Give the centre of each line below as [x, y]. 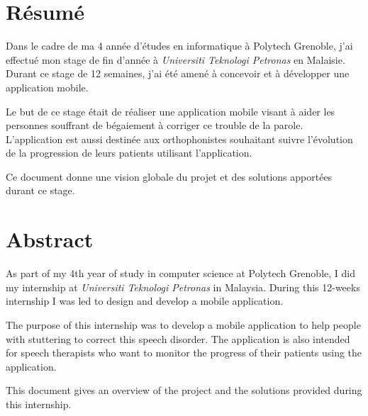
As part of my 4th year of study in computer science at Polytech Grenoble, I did [180, 273]
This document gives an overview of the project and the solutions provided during [184, 390]
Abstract [50, 239]
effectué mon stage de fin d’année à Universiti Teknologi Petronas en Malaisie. [175, 59]
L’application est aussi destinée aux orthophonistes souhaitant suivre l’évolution [179, 139]
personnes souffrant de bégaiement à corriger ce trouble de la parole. [155, 125]
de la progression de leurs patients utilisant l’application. [129, 153]
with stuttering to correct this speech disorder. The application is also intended [178, 338]
